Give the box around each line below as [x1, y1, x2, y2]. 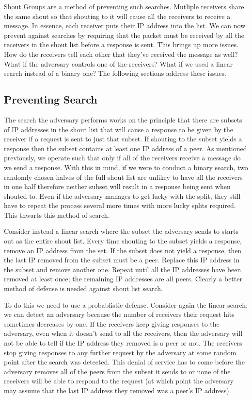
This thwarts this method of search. [4, 209, 110, 220]
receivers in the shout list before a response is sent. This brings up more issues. [4, 39, 239, 50]
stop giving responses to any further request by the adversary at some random [4, 347, 236, 357]
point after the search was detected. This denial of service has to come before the [4, 357, 245, 367]
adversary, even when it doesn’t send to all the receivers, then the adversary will [4, 328, 243, 338]
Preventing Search [4, 92, 97, 107]
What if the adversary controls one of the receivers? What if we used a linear [4, 58, 233, 69]
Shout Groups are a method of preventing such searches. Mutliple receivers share [4, 1, 244, 11]
